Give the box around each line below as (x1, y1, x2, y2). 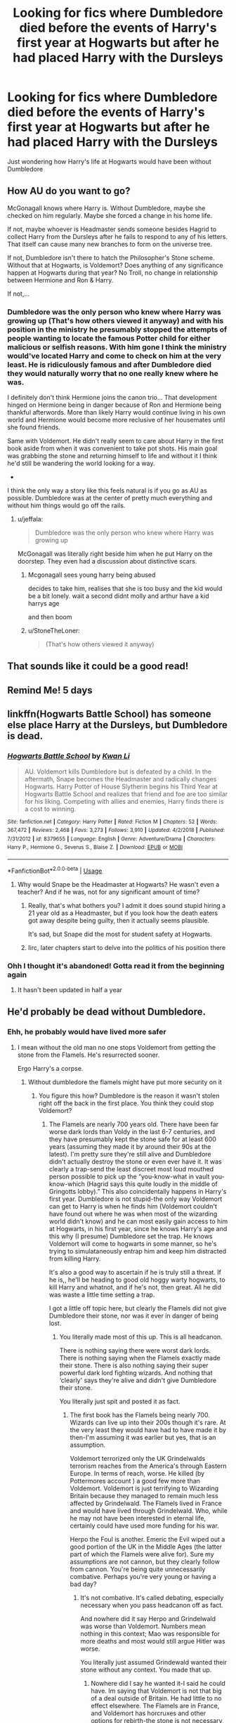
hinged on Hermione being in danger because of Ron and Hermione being (7, 401, 221, 409)
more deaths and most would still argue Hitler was (80, 1637, 226, 1645)
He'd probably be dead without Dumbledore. (7, 1006, 206, 1018)
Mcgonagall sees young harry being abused (27, 571, 156, 579)
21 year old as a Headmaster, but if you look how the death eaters (27, 909, 218, 917)
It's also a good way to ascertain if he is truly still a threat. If (48, 1268, 222, 1276)
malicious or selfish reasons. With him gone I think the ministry (7, 342, 227, 352)
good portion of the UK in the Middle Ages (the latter (70, 1542, 223, 1551)
